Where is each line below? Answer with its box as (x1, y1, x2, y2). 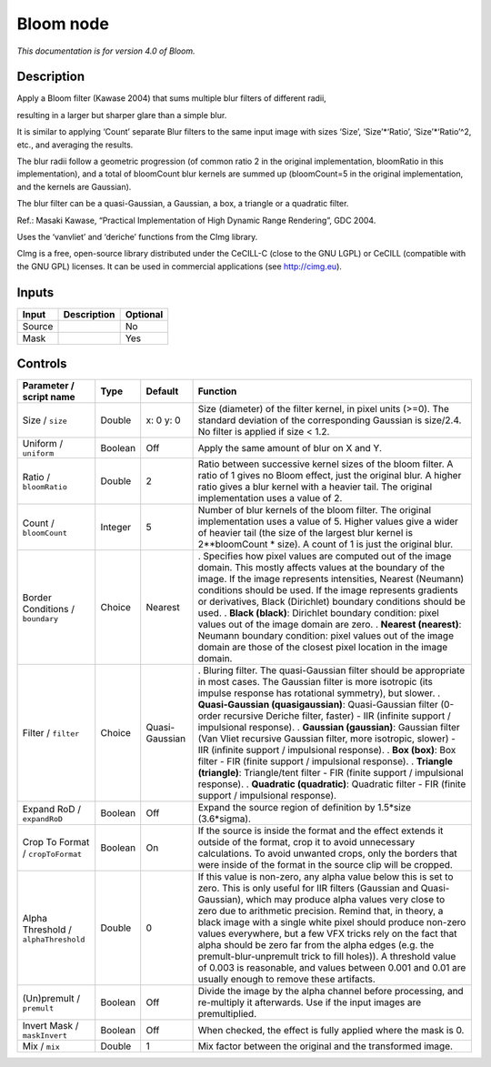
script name (22, 391, 76, 404)
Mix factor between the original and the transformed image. (197, 1040, 454, 1052)
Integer (100, 521, 132, 534)
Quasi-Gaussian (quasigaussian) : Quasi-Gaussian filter (197, 699, 438, 711)
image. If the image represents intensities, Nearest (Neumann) (197, 573, 465, 586)
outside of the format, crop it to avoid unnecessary (197, 836, 416, 849)
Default (145, 385, 179, 398)
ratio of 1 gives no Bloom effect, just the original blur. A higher (197, 469, 462, 482)
